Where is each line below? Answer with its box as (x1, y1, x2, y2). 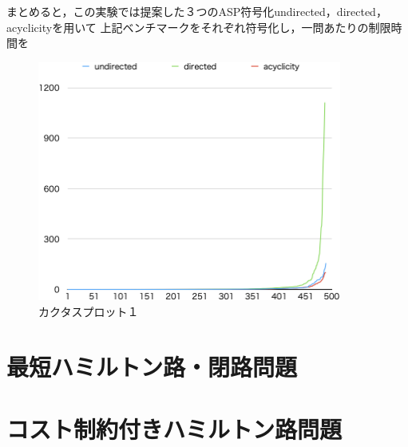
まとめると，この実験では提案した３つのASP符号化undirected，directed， (6, 3, 387, 19)
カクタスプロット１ (38, 303, 139, 319)
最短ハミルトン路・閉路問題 (6, 350, 298, 382)
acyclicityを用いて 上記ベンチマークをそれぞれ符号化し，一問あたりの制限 (6, 18, 391, 35)
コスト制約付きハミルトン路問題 (6, 412, 343, 445)
